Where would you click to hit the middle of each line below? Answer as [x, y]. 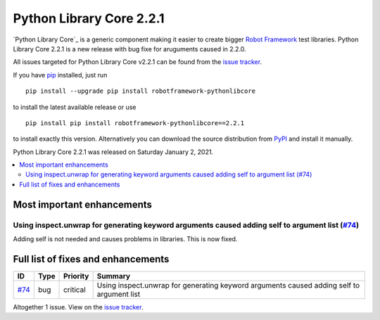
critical [75, 290]
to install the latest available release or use [75, 107]
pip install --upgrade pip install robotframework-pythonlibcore [141, 91]
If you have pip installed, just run [60, 75]
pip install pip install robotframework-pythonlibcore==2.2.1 [135, 123]
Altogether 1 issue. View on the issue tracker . [78, 307]
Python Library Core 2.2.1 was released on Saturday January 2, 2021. [113, 152]
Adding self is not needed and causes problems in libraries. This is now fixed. [125, 239]
